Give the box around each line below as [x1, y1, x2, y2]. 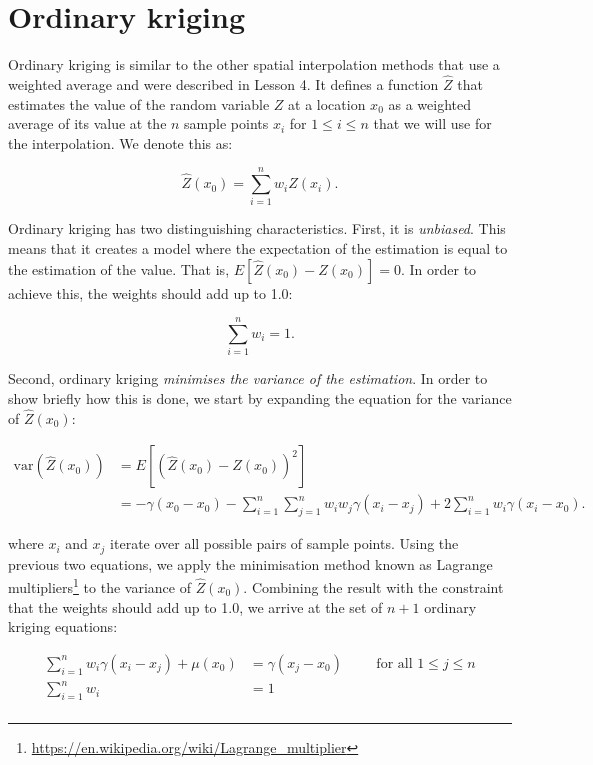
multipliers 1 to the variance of [8, 574, 191, 597]
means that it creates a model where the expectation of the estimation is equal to [8, 238, 508, 259]
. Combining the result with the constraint [243, 576, 504, 597]
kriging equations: [8, 616, 118, 637]
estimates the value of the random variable [8, 93, 270, 114]
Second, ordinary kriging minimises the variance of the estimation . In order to [8, 368, 488, 389]
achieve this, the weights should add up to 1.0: [8, 282, 293, 303]
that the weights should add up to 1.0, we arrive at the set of [8, 596, 383, 617]
